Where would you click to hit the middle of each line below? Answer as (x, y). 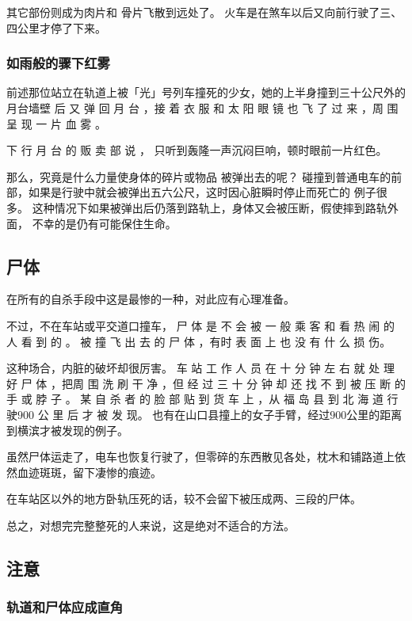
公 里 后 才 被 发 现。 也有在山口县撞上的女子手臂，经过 (184, 414)
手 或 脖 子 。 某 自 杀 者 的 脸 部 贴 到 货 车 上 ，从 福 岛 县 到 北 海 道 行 (202, 399)
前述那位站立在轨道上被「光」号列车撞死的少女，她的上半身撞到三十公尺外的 (206, 92)
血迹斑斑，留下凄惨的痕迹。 (89, 472)
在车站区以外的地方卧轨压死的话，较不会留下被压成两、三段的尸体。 (184, 499)
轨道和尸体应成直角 (65, 607)
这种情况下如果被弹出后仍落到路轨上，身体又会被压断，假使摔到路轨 (210, 207)
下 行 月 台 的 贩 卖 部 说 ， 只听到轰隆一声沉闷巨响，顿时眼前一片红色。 (197, 150)
